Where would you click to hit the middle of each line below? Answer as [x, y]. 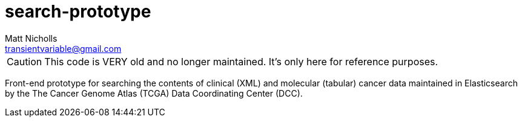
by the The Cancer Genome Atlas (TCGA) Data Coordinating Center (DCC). [154, 93]
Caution [25, 61]
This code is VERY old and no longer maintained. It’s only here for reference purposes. [241, 61]
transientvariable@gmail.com [63, 48]
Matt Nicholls [31, 38]
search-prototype [78, 11]
